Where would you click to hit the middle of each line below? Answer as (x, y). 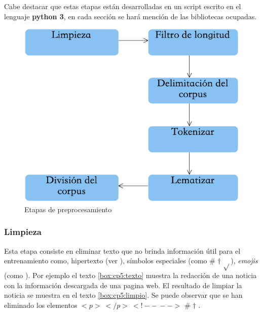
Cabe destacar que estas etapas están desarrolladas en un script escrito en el (123, 6)
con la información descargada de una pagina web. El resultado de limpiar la (123, 285)
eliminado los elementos (41, 305)
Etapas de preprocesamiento (68, 209)
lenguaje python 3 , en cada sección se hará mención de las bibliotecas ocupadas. (130, 16)
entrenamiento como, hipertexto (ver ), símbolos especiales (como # (110, 261)
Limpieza (23, 232)
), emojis (244, 261)
